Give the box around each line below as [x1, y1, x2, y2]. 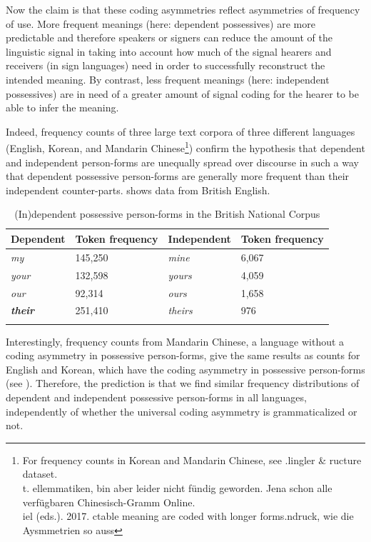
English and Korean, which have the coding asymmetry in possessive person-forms [6, 361, 365, 376]
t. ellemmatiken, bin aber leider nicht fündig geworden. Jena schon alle [22, 481, 332, 496]
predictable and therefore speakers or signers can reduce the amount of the [6, 30, 332, 45]
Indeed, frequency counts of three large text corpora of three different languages [6, 124, 355, 139]
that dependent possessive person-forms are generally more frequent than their [6, 169, 350, 184]
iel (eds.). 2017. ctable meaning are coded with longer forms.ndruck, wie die [22, 508, 354, 523]
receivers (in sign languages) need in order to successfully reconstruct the [6, 58, 325, 73]
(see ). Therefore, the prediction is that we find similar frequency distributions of [6, 376, 360, 391]
